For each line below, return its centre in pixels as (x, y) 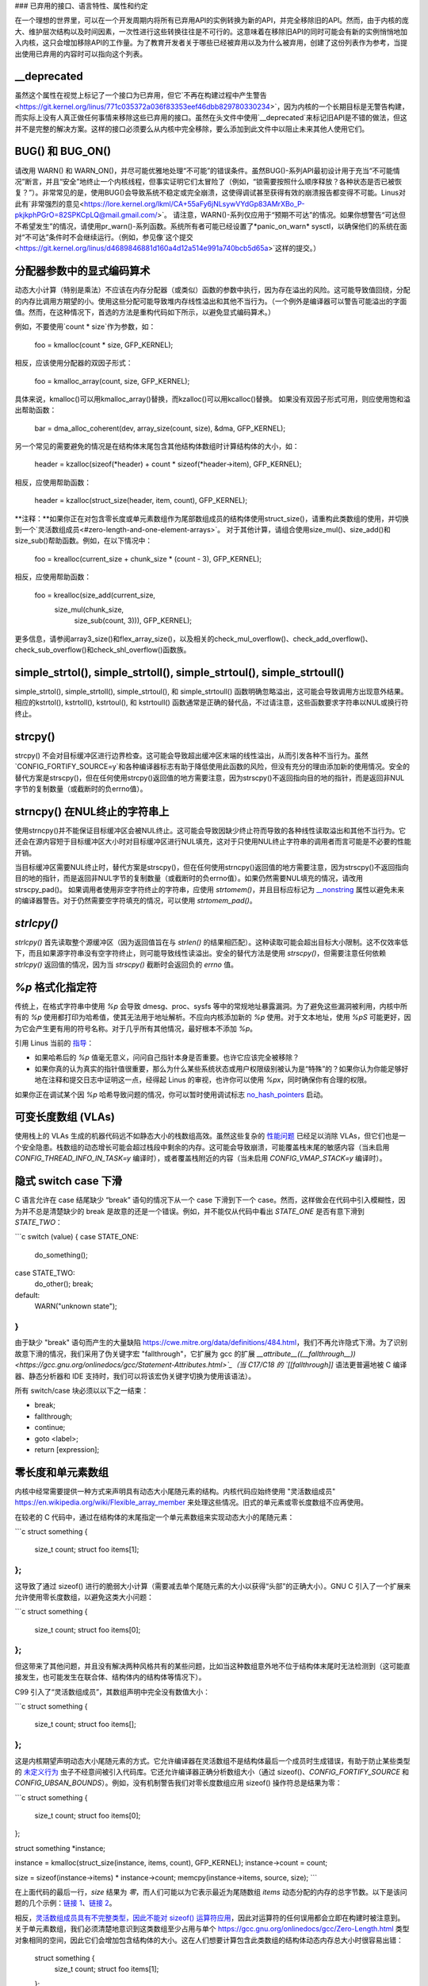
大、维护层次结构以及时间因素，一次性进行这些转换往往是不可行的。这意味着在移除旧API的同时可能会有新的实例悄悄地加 (211, 31)
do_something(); (61, 1254)
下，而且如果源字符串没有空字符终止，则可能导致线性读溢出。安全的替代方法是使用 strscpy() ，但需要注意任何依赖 (200, 953)
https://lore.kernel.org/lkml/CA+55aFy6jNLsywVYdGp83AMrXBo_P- (194, 203)
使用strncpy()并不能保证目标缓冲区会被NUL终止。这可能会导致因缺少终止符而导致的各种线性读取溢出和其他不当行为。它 (210, 830)
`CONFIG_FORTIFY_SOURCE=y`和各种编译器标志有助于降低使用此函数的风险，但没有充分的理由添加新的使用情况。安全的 (212, 767)
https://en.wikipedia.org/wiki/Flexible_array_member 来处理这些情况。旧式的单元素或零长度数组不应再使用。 (191, 1502)
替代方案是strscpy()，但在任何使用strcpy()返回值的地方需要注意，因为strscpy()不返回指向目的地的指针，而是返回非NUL (210, 778)
